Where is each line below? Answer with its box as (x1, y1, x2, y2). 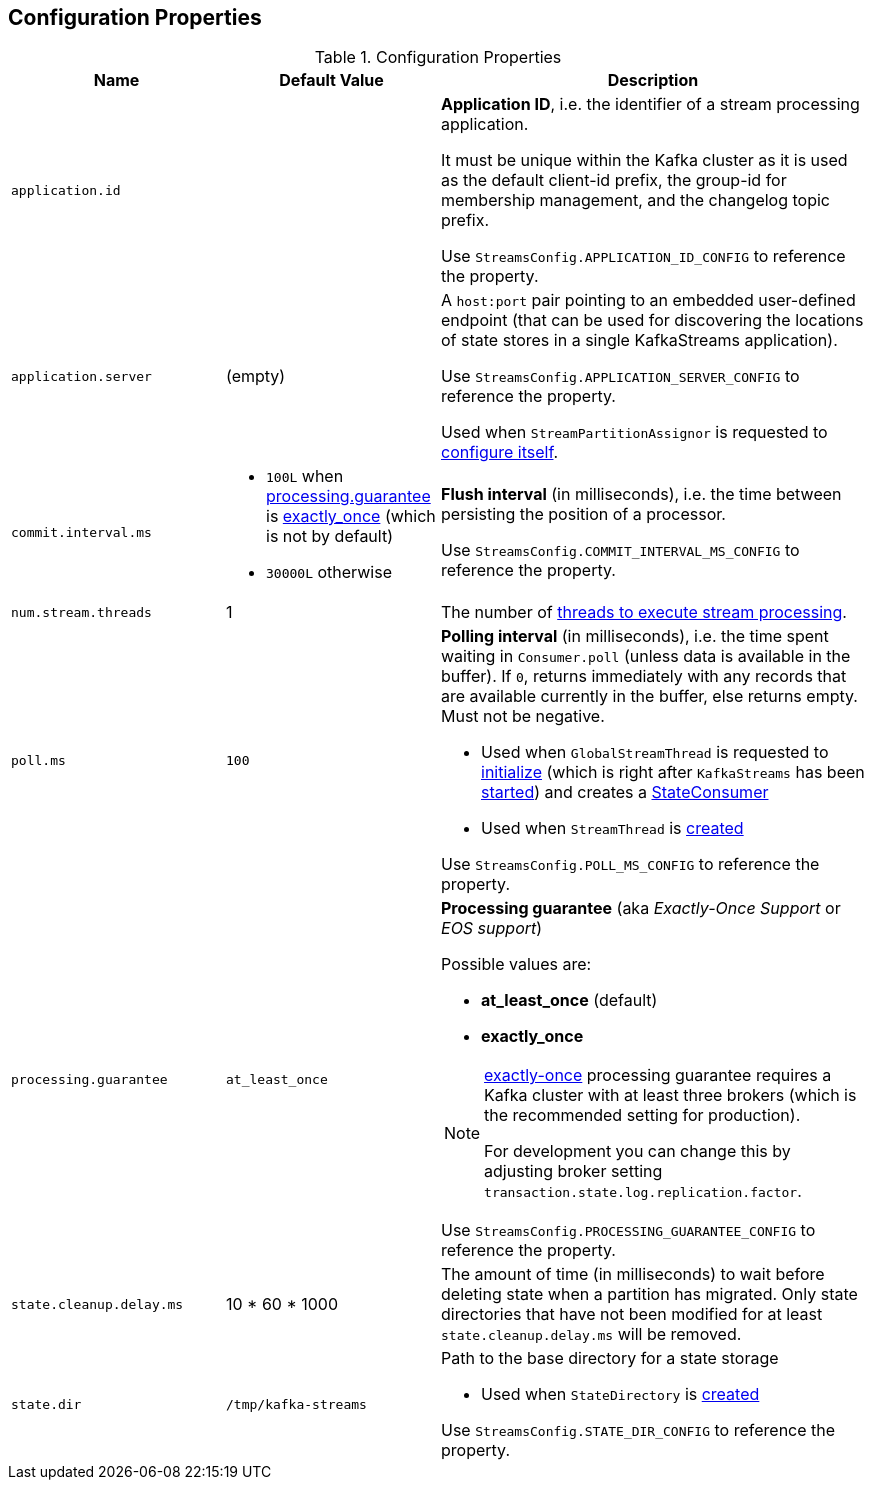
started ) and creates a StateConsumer (481, 782, 769, 803)
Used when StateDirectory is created (481, 1384, 760, 1405)
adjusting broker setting (484, 1161, 663, 1182)
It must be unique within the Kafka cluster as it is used (441, 150, 848, 171)
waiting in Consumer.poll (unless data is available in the (441, 646, 851, 667)
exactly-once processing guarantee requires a (484, 1065, 832, 1086)
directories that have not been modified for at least (441, 1304, 823, 1325)
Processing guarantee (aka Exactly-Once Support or (441, 898, 841, 919)
